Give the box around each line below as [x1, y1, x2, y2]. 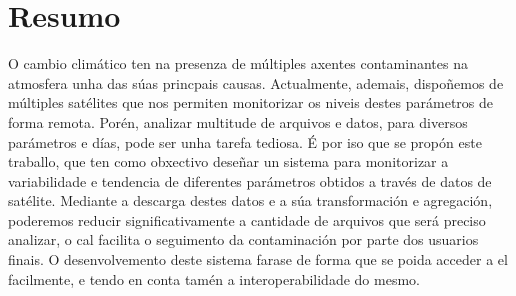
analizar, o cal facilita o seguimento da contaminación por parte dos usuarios [8, 229, 479, 250]
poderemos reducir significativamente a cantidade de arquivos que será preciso [8, 209, 486, 230]
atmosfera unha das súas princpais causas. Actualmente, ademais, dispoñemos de [8, 72, 504, 93]
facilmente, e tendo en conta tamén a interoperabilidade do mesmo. [8, 268, 420, 289]
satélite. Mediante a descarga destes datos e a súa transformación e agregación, [8, 190, 493, 211]
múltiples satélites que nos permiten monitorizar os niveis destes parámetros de [8, 92, 494, 113]
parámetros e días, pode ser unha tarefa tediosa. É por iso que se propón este [8, 131, 482, 152]
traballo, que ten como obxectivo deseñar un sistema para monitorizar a [8, 151, 449, 172]
